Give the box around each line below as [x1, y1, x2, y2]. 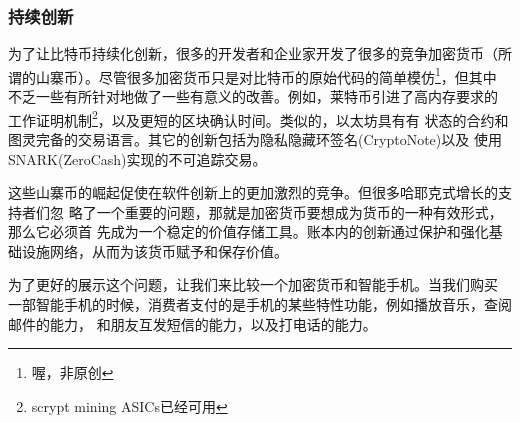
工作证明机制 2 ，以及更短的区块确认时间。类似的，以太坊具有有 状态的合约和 [8, 106, 509, 130]
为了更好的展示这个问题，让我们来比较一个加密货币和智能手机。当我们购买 [8, 274, 498, 295]
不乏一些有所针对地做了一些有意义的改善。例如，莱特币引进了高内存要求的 [8, 86, 498, 107]
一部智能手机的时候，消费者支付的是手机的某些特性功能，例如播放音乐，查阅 [8, 294, 512, 315]
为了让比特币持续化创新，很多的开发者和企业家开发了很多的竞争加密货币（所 [8, 43, 512, 64]
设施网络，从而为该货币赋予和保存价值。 [21, 240, 288, 261]
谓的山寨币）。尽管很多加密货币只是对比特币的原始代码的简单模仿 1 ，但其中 [8, 63, 497, 87]
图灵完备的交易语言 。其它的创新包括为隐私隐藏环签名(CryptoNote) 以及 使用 [8, 128, 502, 149]
